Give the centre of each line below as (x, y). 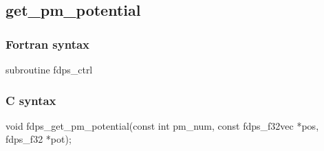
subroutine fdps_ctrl (49, 69)
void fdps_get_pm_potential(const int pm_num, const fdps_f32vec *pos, (162, 125)
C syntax (31, 100)
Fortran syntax (48, 44)
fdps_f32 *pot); (39, 139)
